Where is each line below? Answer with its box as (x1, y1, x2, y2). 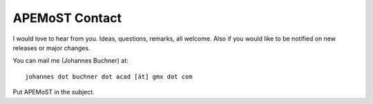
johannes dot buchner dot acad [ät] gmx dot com (25, 72, 193, 81)
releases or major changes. (12, 43, 90, 52)
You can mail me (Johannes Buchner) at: (12, 56, 129, 65)
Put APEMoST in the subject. (12, 88, 95, 96)
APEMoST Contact (12, 10, 122, 25)
